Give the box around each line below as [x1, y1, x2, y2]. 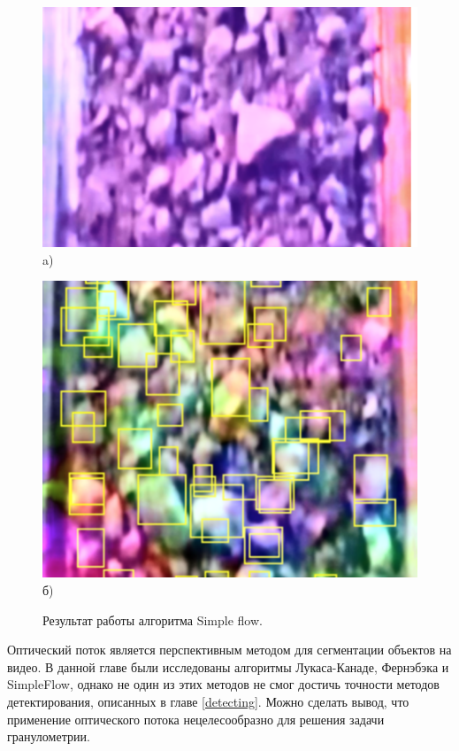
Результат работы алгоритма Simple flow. [42, 610, 263, 629]
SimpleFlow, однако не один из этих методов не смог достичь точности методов [7, 675, 440, 693]
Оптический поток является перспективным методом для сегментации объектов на [7, 640, 452, 659]
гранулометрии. [7, 727, 90, 746]
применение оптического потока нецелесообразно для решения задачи [7, 709, 385, 728]
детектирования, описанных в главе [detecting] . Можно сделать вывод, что [7, 693, 409, 711]
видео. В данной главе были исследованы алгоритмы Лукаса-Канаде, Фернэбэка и [7, 657, 449, 676]
